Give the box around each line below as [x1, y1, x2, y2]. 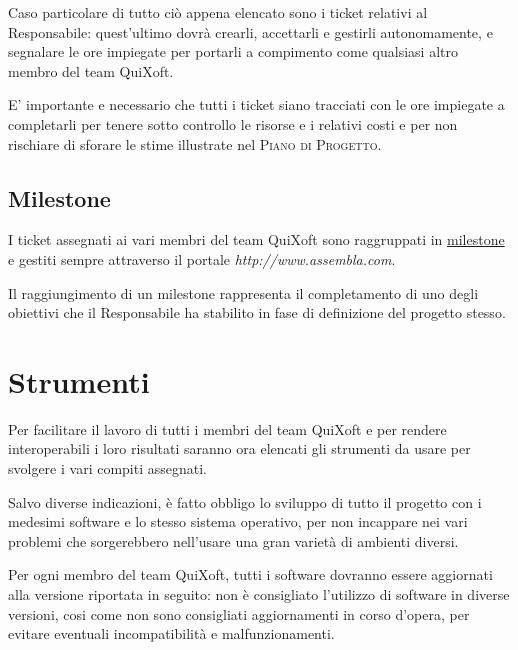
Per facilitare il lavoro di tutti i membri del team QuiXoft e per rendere [8, 418, 447, 439]
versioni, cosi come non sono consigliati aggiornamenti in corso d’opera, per [8, 603, 470, 624]
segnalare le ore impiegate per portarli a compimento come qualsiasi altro [8, 41, 458, 62]
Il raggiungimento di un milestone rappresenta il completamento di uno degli [8, 282, 479, 303]
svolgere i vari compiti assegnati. [8, 458, 208, 479]
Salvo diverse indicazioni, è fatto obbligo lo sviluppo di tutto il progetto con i [8, 491, 482, 512]
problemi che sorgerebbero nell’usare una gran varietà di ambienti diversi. [8, 530, 459, 551]
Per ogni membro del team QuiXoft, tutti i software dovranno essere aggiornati [8, 564, 493, 585]
